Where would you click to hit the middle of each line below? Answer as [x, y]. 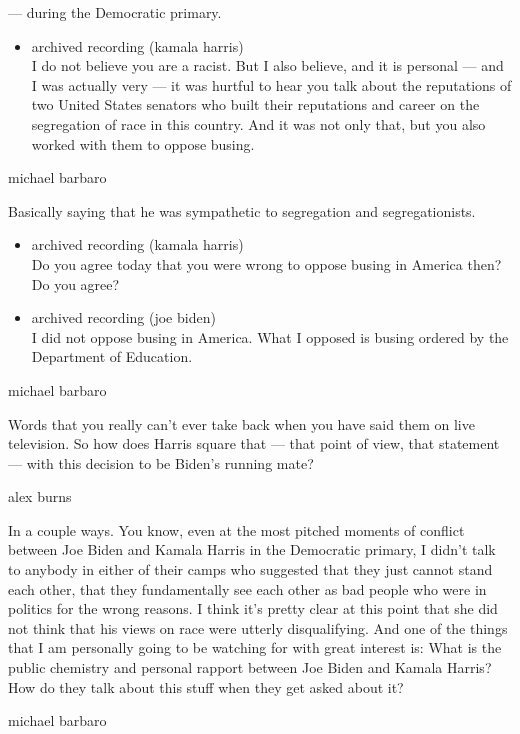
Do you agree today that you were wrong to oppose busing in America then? [266, 263]
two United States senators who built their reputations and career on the [255, 104]
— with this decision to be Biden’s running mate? [161, 462]
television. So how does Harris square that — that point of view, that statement [254, 443]
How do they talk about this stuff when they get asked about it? [206, 686]
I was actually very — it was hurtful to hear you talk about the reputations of [271, 84]
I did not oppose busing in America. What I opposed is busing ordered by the [270, 336]
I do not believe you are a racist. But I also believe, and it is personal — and [267, 65]
